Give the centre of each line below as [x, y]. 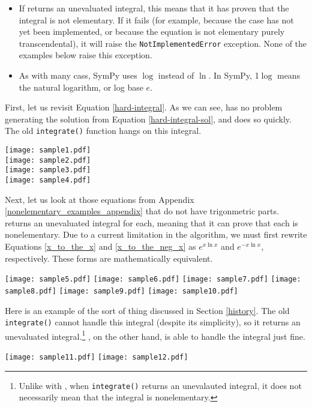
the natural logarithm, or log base [81, 87]
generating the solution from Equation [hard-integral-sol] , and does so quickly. [148, 119]
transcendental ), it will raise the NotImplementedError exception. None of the [163, 43]
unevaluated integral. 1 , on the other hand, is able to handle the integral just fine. [155, 335]
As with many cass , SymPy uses [78, 75]
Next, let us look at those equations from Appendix [100, 199]
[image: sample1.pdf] [48, 150]
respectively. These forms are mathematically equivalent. [109, 258]
